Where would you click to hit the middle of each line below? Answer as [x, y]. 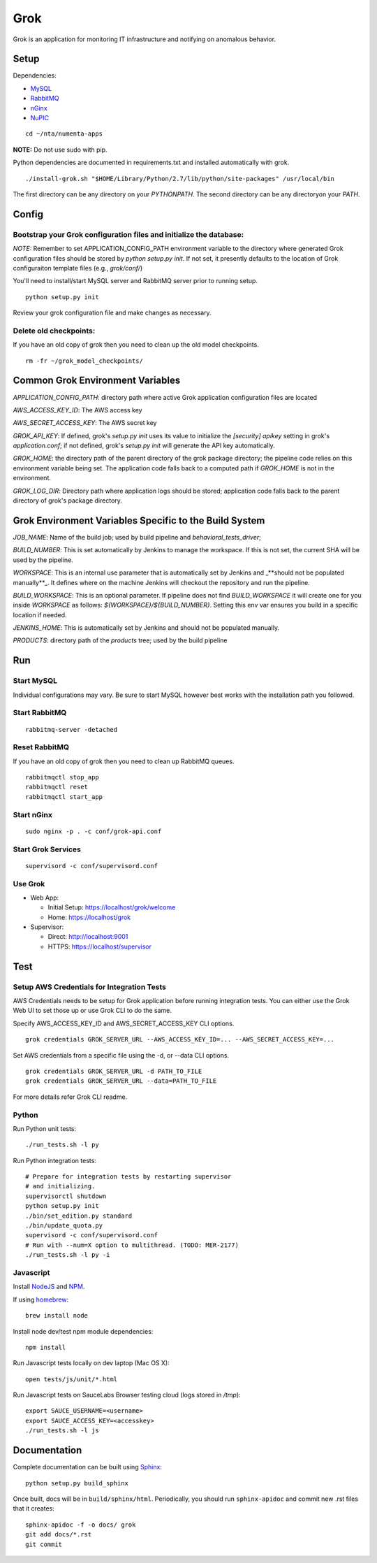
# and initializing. [60, 1186]
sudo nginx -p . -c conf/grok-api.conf [94, 831]
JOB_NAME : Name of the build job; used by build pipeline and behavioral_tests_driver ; [137, 537]
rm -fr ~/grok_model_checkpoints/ [84, 361]
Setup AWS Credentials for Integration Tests [90, 987]
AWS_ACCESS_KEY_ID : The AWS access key [77, 410]
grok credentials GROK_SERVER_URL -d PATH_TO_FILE [114, 1071]
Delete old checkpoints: [54, 331]
